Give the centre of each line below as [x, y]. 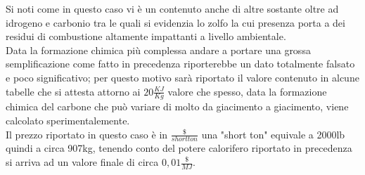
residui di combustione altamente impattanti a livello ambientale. [146, 36]
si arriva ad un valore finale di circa [82, 162]
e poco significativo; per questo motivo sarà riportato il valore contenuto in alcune [182, 77]
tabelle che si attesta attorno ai [73, 91]
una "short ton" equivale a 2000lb [273, 134]
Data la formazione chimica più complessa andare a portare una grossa [158, 50]
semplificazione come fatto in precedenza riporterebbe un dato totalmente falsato [180, 64]
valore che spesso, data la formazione [247, 91]
